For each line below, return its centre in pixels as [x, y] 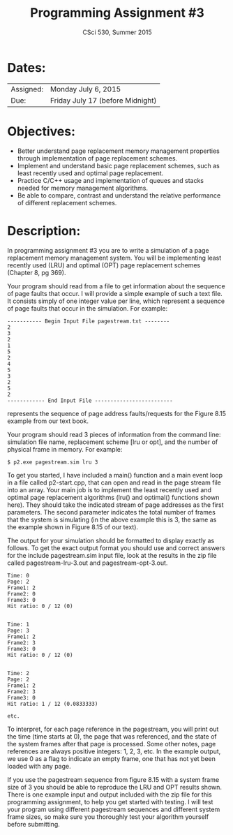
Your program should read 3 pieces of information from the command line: [114, 434]
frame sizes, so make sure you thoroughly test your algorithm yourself [108, 816]
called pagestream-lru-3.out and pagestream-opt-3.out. [88, 563]
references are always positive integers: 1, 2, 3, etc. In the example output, [114, 751]
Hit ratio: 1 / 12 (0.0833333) [53, 704]
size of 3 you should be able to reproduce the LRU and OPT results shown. [114, 787]
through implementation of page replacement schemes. [97, 158]
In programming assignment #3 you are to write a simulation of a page [108, 250]
